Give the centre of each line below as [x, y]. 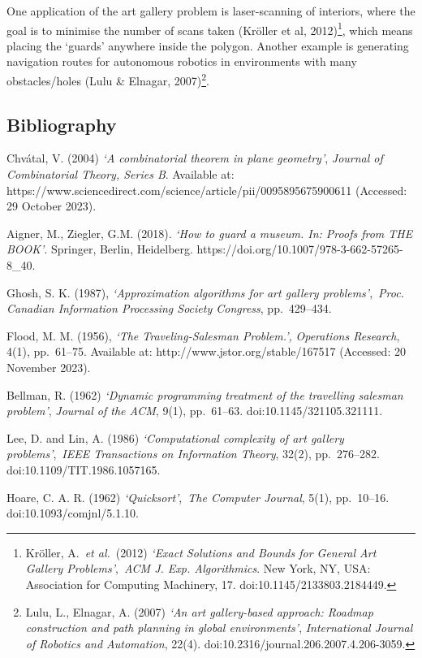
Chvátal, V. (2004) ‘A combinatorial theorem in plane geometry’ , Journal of [195, 158]
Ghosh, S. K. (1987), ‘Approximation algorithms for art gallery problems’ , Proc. [205, 292]
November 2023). [49, 368]
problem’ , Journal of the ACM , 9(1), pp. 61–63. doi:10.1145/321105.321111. [195, 411]
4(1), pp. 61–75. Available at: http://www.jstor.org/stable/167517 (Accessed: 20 [206, 351]
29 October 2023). [52, 206]
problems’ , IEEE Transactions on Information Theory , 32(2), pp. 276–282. [193, 454]
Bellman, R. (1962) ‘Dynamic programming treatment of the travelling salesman [205, 394]
